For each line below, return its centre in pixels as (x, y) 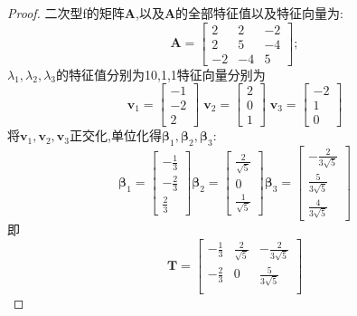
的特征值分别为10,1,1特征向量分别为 (161, 74)
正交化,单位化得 (116, 135)
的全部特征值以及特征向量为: (259, 13)
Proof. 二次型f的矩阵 (66, 13)
